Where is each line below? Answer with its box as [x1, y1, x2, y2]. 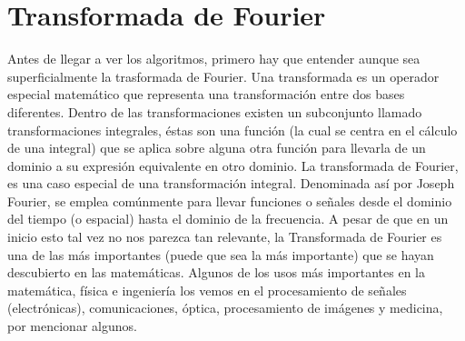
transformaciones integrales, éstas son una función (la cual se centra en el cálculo [7, 120, 458, 139]
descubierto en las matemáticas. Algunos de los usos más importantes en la [7, 263, 425, 282]
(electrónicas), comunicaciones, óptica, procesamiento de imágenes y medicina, [7, 298, 443, 317]
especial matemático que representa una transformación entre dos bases [7, 85, 405, 104]
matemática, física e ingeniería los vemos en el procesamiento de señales [7, 280, 407, 299]
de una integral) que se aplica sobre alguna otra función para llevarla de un [7, 138, 426, 157]
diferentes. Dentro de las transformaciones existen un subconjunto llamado [7, 102, 422, 121]
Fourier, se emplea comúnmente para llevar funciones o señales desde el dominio [7, 191, 452, 210]
